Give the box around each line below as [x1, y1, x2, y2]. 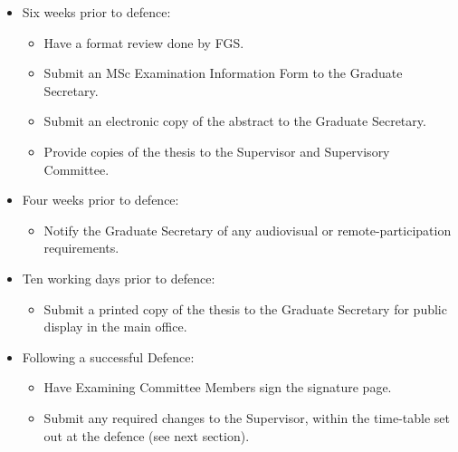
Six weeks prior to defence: [22, 3, 171, 21]
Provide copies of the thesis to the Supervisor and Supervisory [43, 141, 390, 160]
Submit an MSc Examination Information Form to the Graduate [43, 63, 403, 82]
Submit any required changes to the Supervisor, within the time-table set [43, 408, 450, 427]
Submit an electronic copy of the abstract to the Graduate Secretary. [43, 111, 426, 130]
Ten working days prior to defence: [22, 268, 215, 287]
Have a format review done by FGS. [43, 33, 244, 52]
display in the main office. [43, 317, 187, 336]
